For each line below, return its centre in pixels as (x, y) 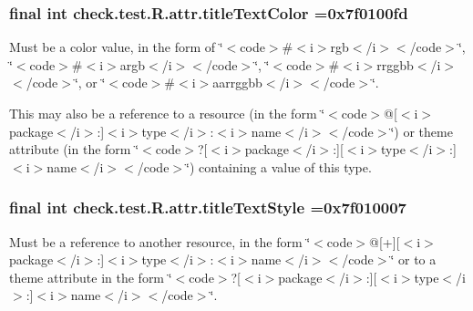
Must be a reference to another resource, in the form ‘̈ (160, 241)
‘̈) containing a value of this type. (279, 166)
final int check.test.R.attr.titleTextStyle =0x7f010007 (208, 207)
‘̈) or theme (422, 131)
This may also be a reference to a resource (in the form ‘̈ (167, 113)
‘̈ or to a (413, 259)
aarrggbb (237, 83)
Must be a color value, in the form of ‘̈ (116, 47)
